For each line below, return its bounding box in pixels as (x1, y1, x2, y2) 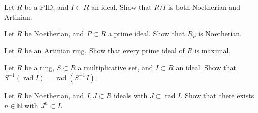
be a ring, (24, 62, 55, 73)
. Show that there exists (180, 90, 254, 100)
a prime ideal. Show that (108, 28, 185, 39)
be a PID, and (24, 2, 69, 12)
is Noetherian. (198, 28, 242, 39)
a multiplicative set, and (78, 62, 153, 73)
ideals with (114, 90, 148, 100)
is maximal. (194, 45, 231, 55)
